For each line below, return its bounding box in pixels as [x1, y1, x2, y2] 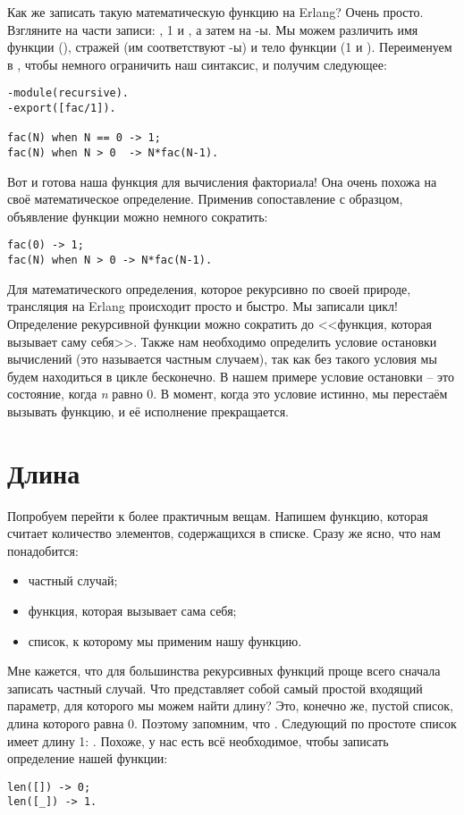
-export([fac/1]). [7, 102, 116, 115]
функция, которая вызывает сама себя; [28, 601, 237, 619]
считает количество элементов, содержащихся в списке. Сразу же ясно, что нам [7, 524, 441, 542]
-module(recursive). [7, 87, 130, 100]
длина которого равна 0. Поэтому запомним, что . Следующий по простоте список [7, 713, 457, 732]
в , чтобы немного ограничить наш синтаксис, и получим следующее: [7, 55, 387, 73]
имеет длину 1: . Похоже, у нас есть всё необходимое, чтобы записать [7, 731, 389, 750]
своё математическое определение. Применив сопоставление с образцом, [7, 189, 403, 208]
